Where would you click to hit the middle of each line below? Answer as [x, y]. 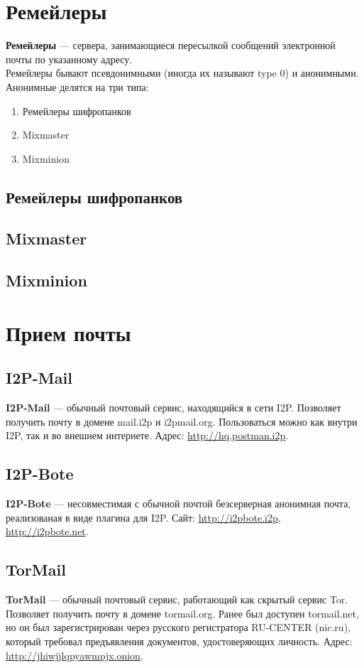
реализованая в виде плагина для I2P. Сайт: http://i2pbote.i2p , [143, 517]
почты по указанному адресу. [69, 59]
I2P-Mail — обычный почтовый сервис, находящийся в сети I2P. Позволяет [173, 408]
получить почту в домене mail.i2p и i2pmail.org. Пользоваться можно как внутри [182, 421]
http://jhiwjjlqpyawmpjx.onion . [75, 655]
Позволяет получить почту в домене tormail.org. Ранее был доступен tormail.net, [182, 613]
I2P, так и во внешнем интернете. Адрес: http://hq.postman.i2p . [147, 435]
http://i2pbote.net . [47, 531]
